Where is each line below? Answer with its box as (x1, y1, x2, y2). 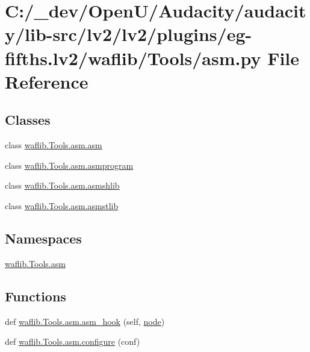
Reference (5, 69, 88, 93)
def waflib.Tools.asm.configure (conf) (5, 335, 140, 348)
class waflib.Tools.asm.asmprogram (5, 159, 134, 171)
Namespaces (5, 228, 82, 247)
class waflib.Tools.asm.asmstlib (5, 199, 119, 212)
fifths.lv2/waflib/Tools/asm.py (5, 45, 261, 70)
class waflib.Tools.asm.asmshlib (5, 179, 120, 192)
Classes (5, 110, 51, 129)
